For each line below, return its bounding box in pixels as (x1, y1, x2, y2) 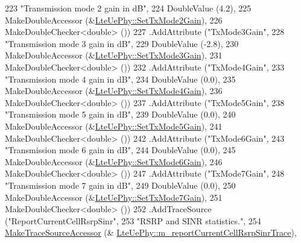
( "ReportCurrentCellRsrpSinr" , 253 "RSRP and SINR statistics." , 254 (5, 214, 261, 227)
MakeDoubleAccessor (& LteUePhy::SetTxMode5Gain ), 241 (5, 119, 223, 132)
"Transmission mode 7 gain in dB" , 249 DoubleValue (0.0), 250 (5, 178, 236, 191)
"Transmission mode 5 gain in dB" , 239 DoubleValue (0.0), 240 (5, 108, 236, 121)
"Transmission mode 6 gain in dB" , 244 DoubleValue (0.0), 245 (5, 144, 236, 156)
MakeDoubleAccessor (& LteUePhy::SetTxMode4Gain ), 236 (5, 84, 223, 97)
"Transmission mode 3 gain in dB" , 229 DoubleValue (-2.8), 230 (5, 37, 239, 49)
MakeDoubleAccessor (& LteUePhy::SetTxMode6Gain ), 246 (5, 155, 223, 168)
